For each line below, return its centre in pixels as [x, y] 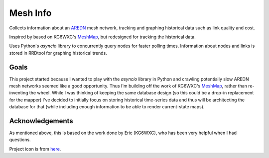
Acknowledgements [41, 121]
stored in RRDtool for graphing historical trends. [58, 53]
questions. [20, 140]
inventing [19, 93]
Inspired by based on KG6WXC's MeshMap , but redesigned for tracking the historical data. [103, 37]
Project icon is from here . [35, 149]
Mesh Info [30, 13]
